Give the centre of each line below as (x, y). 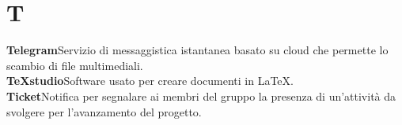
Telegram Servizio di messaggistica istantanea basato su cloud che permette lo (197, 50)
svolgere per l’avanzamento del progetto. (104, 111)
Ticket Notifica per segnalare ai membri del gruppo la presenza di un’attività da (201, 96)
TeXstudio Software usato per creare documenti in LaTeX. (150, 81)
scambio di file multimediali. (75, 65)
